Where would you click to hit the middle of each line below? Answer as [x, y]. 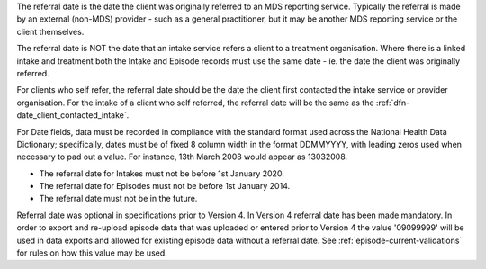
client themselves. [50, 31]
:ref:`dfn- [393, 103]
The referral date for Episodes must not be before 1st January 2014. [165, 186]
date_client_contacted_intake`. [73, 115]
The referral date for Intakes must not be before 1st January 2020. [162, 173]
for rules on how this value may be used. [92, 253]
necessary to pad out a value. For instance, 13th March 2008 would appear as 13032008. [182, 157]
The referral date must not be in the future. [118, 199]
